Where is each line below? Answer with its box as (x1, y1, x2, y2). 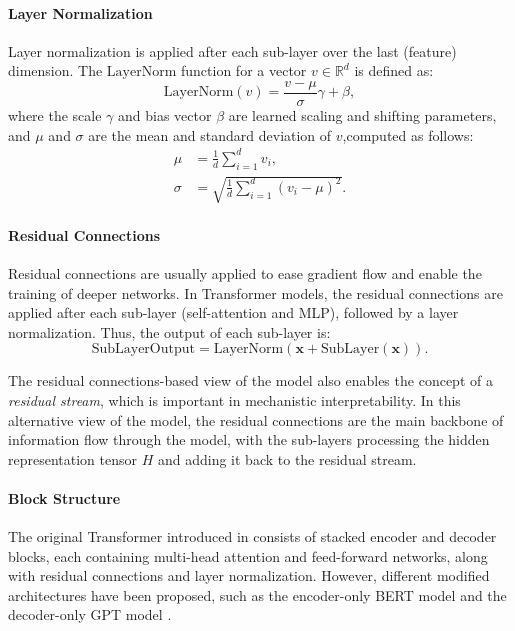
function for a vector (181, 60, 307, 81)
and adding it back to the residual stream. (157, 448, 417, 469)
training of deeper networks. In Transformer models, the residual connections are (8, 282, 503, 303)
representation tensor (8, 448, 137, 469)
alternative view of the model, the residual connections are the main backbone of (8, 409, 504, 430)
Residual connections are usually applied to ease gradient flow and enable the (8, 262, 482, 283)
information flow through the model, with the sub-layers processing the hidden (8, 429, 490, 450)
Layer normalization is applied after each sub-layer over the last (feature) (8, 40, 457, 61)
